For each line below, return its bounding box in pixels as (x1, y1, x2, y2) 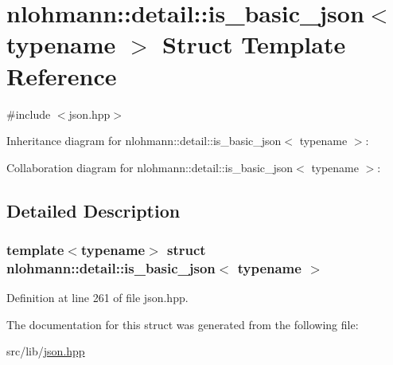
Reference (6, 59, 117, 92)
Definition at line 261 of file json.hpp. (6, 289, 189, 306)
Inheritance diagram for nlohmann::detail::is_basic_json (6, 132, 282, 149)
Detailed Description (6, 198, 181, 222)
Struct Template (162, 28, 346, 61)
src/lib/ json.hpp (6, 343, 85, 359)
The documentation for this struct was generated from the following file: (6, 316, 359, 332)
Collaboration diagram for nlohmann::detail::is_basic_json (6, 159, 294, 175)
